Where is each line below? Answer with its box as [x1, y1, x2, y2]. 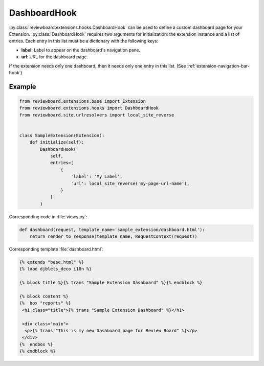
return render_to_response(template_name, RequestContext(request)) [29, 234, 198, 239]
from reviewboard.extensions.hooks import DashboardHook [19, 105, 159, 111]
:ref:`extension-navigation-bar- [187, 63, 250, 69]
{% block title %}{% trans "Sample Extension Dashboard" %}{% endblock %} [19, 280, 203, 286]
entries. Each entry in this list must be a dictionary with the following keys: [9, 38, 158, 44]
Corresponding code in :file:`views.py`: [9, 213, 88, 220]
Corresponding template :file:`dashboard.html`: [9, 246, 104, 252]
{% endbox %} [19, 342, 53, 347]
